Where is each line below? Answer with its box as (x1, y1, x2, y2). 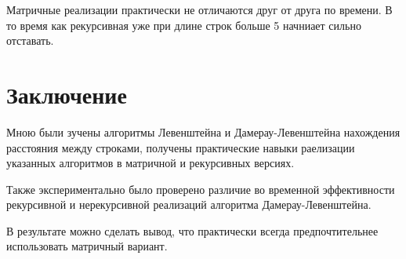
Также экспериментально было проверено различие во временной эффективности (6, 181, 395, 197)
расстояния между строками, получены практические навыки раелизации (6, 139, 355, 155)
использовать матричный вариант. (6, 238, 168, 254)
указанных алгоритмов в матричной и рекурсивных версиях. (6, 155, 295, 171)
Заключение (6, 78, 127, 110)
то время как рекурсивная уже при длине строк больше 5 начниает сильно (6, 16, 361, 33)
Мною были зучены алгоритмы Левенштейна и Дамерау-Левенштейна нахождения (6, 123, 401, 140)
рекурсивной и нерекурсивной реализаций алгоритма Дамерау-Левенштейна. (6, 196, 372, 213)
